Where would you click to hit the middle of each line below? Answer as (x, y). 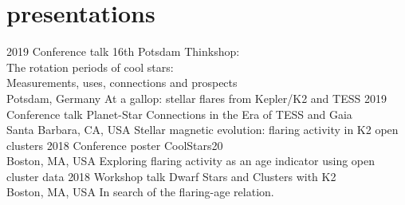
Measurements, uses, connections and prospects (122, 83)
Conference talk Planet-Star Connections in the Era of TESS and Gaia (179, 114)
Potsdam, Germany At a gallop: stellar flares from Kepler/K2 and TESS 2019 (197, 98)
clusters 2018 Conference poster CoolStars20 (115, 145)
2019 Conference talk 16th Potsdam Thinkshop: (123, 51)
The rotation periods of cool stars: (90, 67)
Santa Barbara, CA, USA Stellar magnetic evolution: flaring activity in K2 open (202, 130)
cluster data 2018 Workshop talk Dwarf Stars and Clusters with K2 (171, 176)
